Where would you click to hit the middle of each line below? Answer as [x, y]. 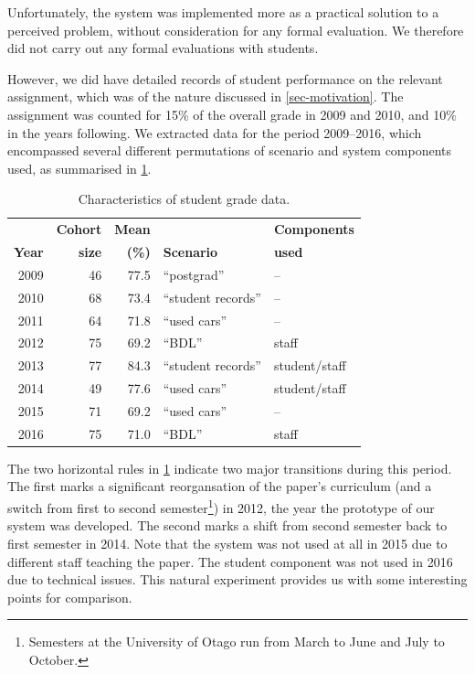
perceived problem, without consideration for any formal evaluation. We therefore [236, 30]
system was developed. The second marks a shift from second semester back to [227, 525]
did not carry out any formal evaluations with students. [163, 48]
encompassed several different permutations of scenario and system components [230, 150]
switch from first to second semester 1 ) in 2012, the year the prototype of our [221, 506]
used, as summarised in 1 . [79, 168]
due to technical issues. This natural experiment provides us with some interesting [237, 579]
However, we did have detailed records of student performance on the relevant [225, 78]
